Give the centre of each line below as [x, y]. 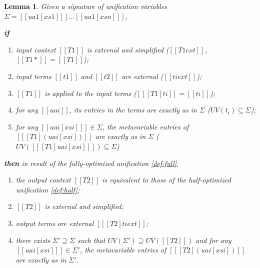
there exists [33, 240]
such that [91, 240]
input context [36, 49]
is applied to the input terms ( [91, 93]
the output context [43, 180]
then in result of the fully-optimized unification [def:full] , [91, 163]
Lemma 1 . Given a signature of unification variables [86, 6]
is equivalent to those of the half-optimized [166, 180]
